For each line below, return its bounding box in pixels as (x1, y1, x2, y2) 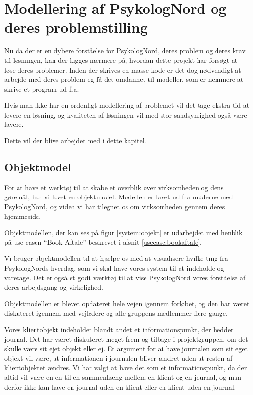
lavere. (4, 119, 24, 129)
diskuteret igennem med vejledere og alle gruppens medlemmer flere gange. (4, 308, 228, 318)
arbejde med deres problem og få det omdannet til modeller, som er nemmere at (4, 74, 244, 84)
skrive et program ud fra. (4, 83, 79, 94)
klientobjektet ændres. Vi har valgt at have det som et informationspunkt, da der (4, 362, 247, 373)
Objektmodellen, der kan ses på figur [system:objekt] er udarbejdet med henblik (4, 227, 243, 237)
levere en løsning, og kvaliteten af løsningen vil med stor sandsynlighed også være (4, 109, 247, 119)
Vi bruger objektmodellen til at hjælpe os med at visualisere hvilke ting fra (4, 253, 228, 263)
